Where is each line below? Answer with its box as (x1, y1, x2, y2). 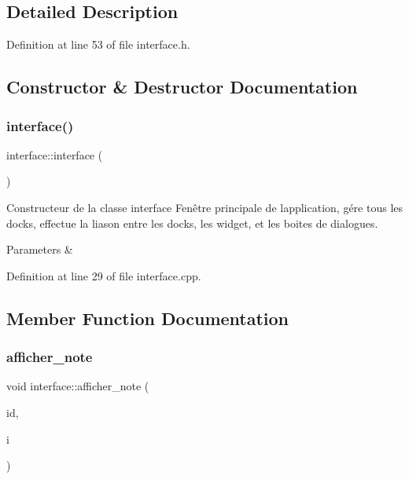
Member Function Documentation (6, 305, 289, 330)
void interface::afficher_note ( (6, 378, 149, 394)
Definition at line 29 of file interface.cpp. (6, 267, 201, 283)
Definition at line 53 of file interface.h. (6, 36, 190, 53)
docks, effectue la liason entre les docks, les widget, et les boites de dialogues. (6, 214, 378, 231)
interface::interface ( (6, 146, 103, 163)
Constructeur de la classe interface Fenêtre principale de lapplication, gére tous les (6, 199, 403, 215)
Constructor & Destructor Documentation (6, 75, 358, 99)
